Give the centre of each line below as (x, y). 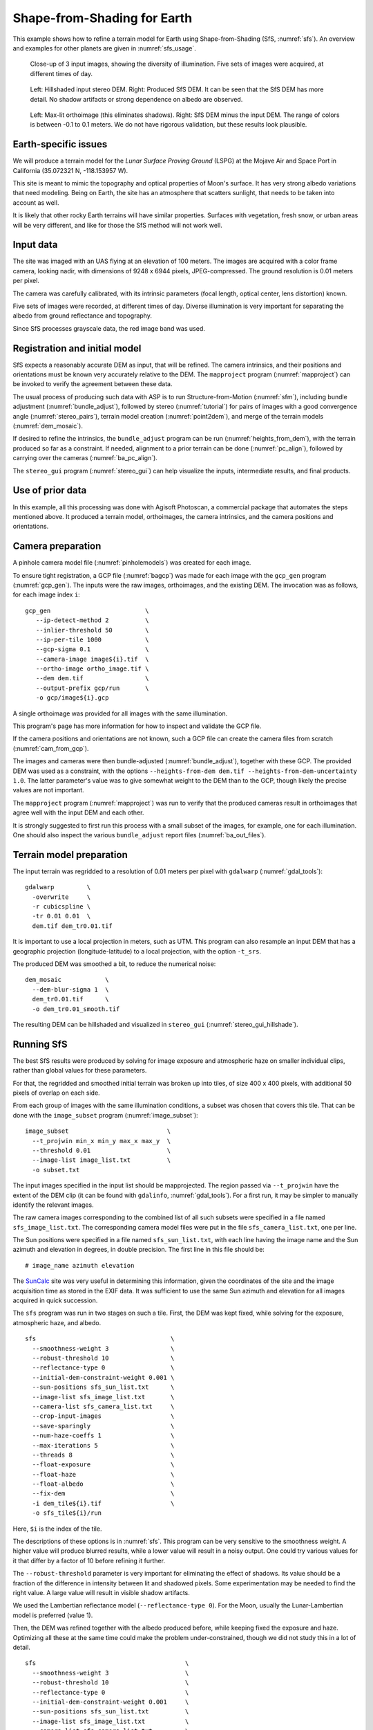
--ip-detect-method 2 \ (92, 620)
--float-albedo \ (103, 1484)
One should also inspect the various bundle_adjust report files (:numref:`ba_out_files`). (139, 835)
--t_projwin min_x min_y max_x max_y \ (102, 1141)
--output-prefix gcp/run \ (92, 688)
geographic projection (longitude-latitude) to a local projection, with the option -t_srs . (137, 951)
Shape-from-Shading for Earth (103, 18)
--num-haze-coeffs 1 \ (103, 1436)
